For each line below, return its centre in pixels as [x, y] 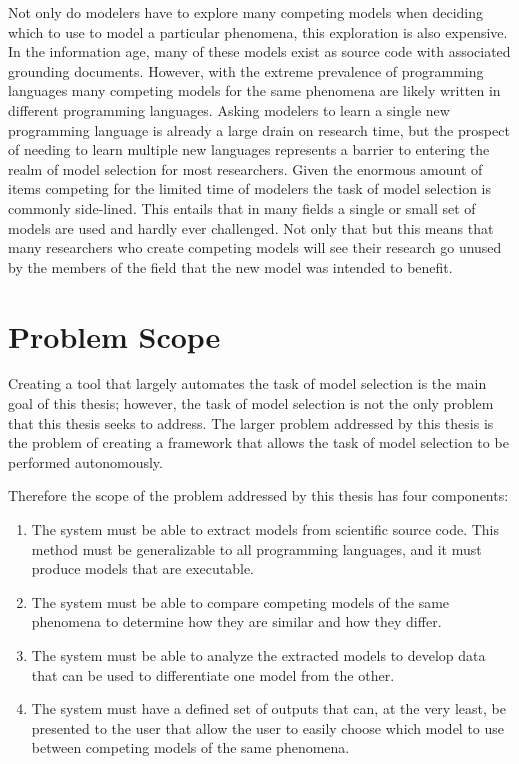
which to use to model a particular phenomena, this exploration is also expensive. [258, 31]
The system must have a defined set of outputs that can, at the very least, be [268, 708]
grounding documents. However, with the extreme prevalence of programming [246, 70]
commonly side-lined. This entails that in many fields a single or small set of [242, 207]
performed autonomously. [85, 461]
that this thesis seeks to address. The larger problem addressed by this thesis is [251, 422]
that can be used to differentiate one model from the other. [213, 674]
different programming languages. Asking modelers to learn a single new [229, 109]
